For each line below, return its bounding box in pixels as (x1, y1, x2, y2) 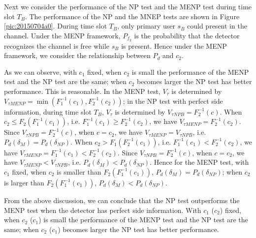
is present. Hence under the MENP (121, 40, 227, 51)
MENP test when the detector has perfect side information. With (4, 205, 201, 215)
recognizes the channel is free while (4, 40, 110, 51)
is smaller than (57, 166, 101, 177)
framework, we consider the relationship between (4, 50, 151, 60)
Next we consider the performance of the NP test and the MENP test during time (4, 1, 252, 11)
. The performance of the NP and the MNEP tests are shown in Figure (25, 11, 240, 21)
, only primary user (117, 21, 175, 31)
